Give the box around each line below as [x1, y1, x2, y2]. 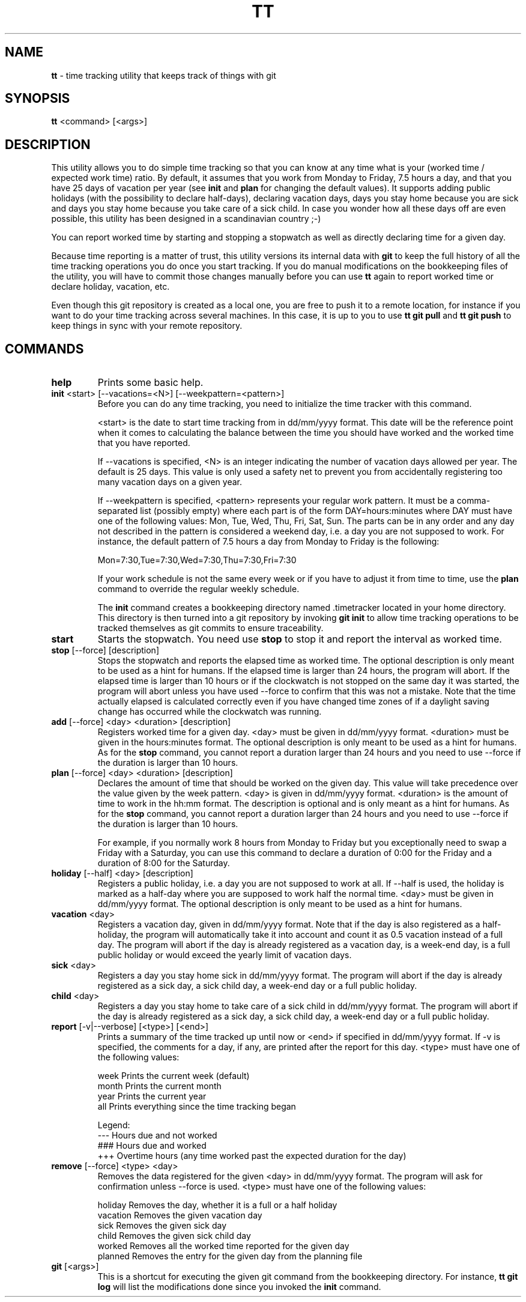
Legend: [97, 1120, 130, 1131]
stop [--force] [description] [51, 645, 159, 656]
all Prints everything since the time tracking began [97, 1101, 296, 1112]
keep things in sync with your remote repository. [51, 320, 243, 331]
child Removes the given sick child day [97, 1230, 251, 1241]
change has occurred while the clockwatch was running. [97, 706, 322, 717]
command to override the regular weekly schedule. [97, 584, 300, 594]
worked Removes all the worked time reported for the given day [97, 1241, 349, 1252]
